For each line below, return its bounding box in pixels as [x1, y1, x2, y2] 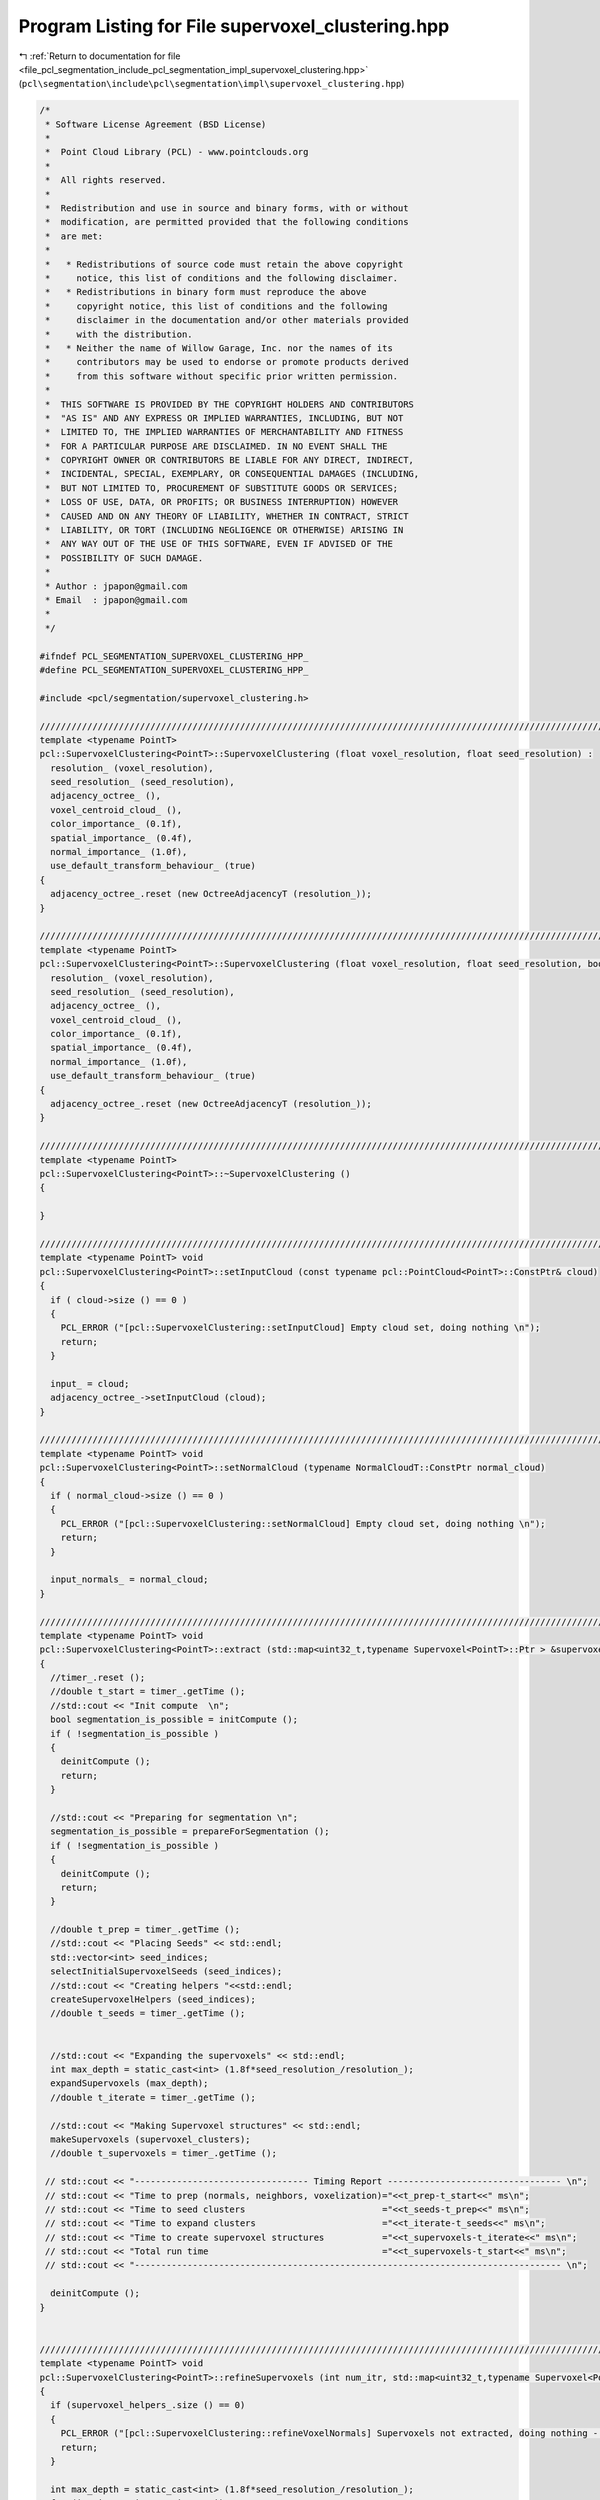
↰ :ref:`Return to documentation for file [18, 50, 181, 62]
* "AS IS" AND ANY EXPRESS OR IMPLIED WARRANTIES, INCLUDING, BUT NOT [45, 412, 404, 424]
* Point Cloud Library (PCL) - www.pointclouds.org [45, 146, 309, 158]
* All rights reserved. [45, 175, 167, 186]
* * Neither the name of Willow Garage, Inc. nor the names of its [45, 342, 394, 354]
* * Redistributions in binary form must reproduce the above [45, 286, 367, 298]
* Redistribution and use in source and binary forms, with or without [45, 203, 409, 214]
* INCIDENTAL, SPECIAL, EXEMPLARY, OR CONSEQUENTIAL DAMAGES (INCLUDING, [45, 468, 420, 480]
